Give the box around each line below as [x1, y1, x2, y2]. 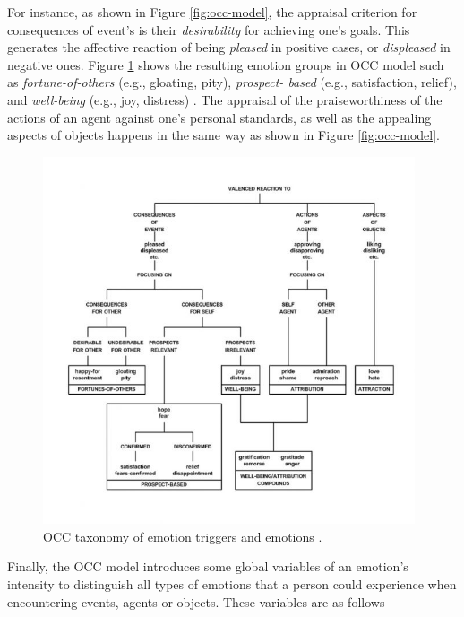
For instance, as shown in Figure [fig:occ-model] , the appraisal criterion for [7, 3, 417, 21]
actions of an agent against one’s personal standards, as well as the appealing [7, 108, 432, 126]
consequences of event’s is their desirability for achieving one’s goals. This [7, 20, 410, 39]
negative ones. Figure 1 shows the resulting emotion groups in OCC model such [7, 55, 444, 74]
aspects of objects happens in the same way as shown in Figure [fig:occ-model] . [7, 126, 440, 144]
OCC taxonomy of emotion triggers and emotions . [43, 526, 322, 545]
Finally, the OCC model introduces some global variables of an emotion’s [7, 557, 408, 576]
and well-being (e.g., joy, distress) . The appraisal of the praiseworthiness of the [7, 90, 443, 109]
